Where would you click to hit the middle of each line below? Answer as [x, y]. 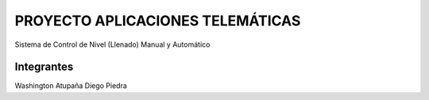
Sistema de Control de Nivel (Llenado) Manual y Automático [112, 44]
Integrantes [44, 67]
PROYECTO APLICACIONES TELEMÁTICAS [158, 21]
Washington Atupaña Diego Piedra [71, 86]
